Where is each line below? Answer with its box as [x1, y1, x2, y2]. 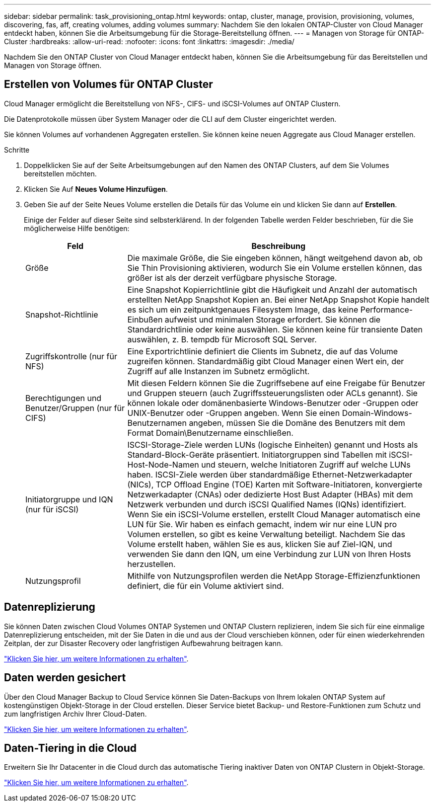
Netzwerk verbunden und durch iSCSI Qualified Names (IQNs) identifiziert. [127, 499, 406, 509]
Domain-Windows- [342, 407, 412, 418]
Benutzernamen [127, 417, 187, 428]
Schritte [4, 145, 30, 154]
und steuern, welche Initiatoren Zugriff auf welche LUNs [201, 459, 411, 470]
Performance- [360, 304, 413, 315]
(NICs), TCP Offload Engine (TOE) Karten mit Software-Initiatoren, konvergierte [127, 479, 423, 489]
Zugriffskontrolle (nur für [25, 351, 118, 361]
